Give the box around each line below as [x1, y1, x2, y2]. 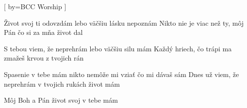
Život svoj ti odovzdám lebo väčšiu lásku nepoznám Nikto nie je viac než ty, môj [4, 17, 244, 28]
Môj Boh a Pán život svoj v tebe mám [4, 95, 118, 105]
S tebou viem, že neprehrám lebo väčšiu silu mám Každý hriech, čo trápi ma [4, 43, 232, 53]
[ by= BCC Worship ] [4, 1, 66, 11]
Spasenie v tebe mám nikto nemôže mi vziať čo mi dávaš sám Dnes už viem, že [4, 69, 239, 79]
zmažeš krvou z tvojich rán [4, 53, 84, 63]
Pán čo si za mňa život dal [4, 27, 83, 37]
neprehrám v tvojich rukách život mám [4, 78, 120, 89]
